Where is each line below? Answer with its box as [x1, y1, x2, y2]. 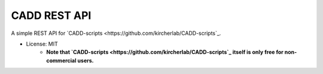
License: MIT [26, 40, 58, 47]
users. [77, 57, 94, 64]
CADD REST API [11, 9, 92, 22]
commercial [46, 57, 77, 64]
